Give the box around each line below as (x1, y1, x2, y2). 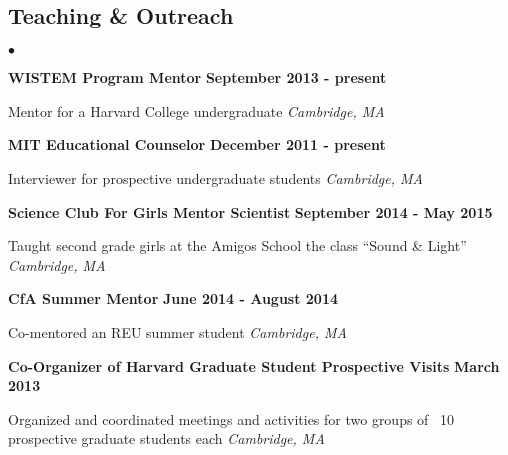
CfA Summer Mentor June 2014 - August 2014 (8, 288, 339, 309)
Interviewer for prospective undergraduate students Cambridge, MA (8, 167, 424, 188)
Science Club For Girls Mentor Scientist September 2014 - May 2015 (8, 201, 493, 222)
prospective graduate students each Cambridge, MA (8, 428, 325, 449)
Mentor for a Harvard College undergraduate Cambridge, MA (8, 100, 385, 121)
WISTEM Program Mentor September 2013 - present (8, 67, 387, 88)
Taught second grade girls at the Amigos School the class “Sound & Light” (8, 235, 467, 256)
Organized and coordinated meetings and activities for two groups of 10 (8, 408, 455, 429)
